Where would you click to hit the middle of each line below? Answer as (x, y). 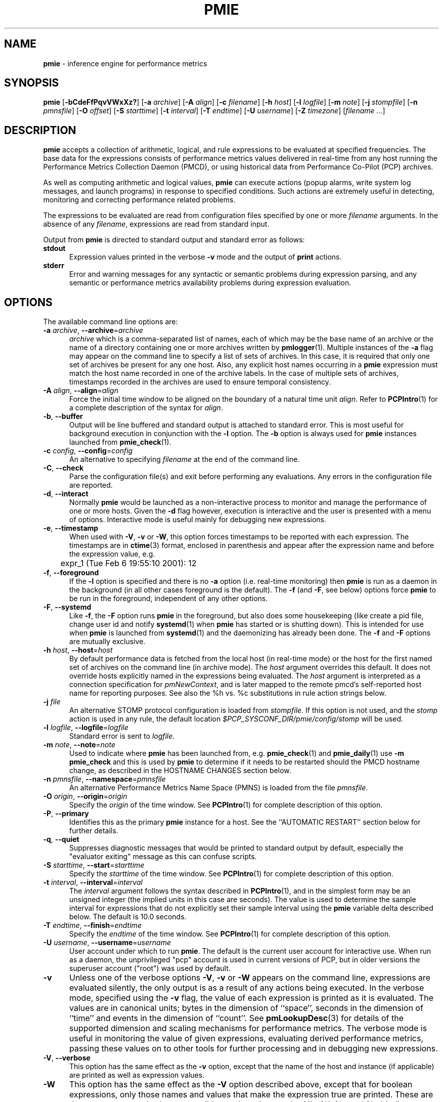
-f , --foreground (71, 573)
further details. (94, 831)
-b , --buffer (63, 416)
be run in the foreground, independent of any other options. (169, 599)
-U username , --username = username (107, 943)
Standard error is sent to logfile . (122, 736)
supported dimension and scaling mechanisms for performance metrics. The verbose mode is (248, 1028)
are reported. (91, 485)
